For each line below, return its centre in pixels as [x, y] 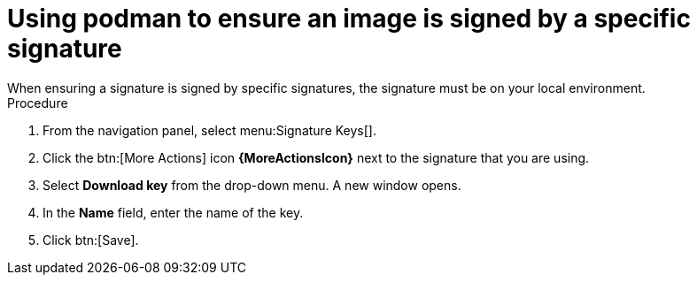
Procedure [38, 103]
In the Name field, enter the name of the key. [173, 212]
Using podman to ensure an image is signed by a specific [349, 19]
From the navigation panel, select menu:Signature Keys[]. [209, 130]
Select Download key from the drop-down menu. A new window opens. [252, 185]
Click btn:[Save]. [91, 240]
